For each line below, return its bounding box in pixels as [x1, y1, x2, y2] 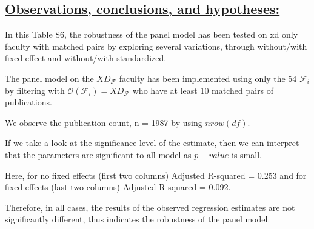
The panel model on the [5, 71, 94, 84]
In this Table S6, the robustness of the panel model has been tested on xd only [5, 28, 298, 41]
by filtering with [5, 84, 65, 96]
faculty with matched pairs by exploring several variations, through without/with [5, 39, 307, 52]
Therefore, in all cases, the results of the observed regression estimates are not [5, 201, 295, 213]
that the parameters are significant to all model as [5, 148, 192, 161]
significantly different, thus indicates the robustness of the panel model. [5, 213, 270, 225]
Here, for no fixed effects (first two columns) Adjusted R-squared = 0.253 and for [5, 168, 307, 181]
